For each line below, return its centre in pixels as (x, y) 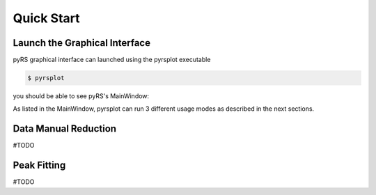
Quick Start (46, 18)
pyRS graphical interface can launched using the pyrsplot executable (112, 60)
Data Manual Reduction (65, 129)
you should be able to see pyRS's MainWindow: (81, 96)
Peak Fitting (39, 165)
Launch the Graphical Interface (82, 43)
